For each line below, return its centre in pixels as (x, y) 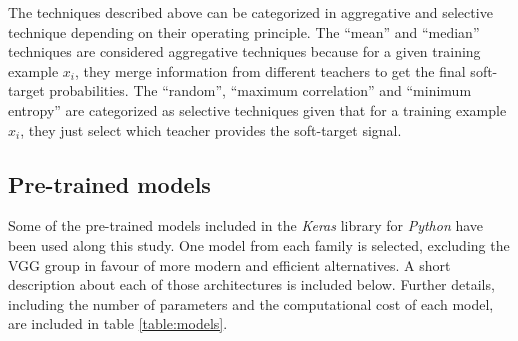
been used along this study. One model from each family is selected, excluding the (259, 244)
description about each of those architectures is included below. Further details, (251, 284)
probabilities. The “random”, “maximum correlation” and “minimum (260, 90)
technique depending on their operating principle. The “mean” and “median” (244, 31)
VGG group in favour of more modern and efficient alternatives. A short (229, 264)
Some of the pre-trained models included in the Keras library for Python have (246, 225)
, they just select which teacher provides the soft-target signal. (211, 129)
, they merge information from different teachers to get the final (270, 70)
